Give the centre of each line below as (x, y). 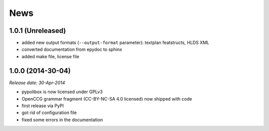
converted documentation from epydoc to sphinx (72, 49)
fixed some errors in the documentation (62, 120)
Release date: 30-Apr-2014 (37, 83)
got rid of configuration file (49, 113)
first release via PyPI (43, 106)
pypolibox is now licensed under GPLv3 (62, 92)
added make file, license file (51, 56)
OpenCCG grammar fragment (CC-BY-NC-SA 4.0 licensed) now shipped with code (107, 99)
